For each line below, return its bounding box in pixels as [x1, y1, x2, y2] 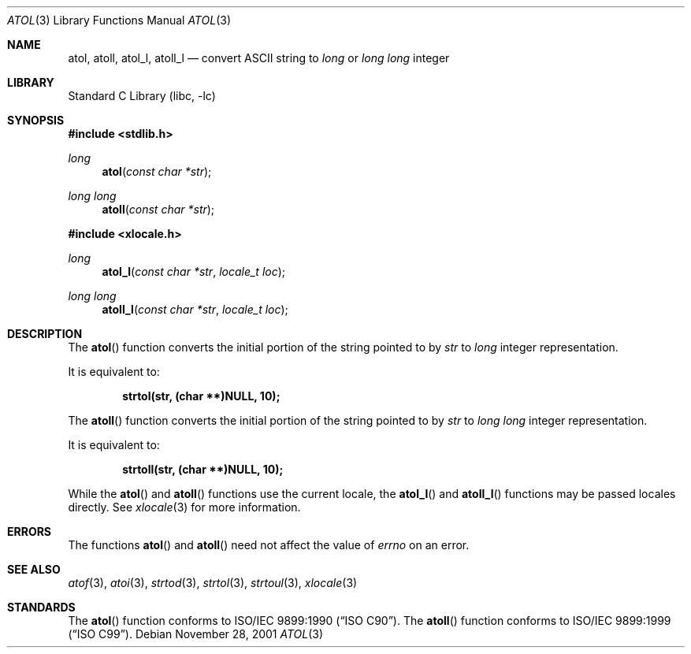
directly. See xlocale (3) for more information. [68, 500, 301, 514]
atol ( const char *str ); [102, 165, 212, 178]
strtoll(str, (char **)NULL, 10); [122, 463, 284, 476]
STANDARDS [7, 600, 76, 614]
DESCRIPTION [7, 327, 83, 340]
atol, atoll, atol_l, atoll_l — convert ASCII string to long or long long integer [68, 51, 450, 65]
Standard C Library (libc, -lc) [68, 89, 216, 102]
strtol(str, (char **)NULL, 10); [122, 389, 280, 403]
